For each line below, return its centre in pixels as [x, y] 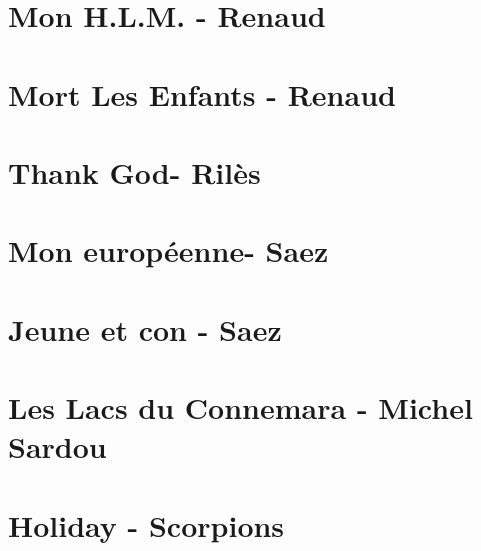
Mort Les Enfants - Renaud [202, 93]
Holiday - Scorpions [146, 524]
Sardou [57, 446]
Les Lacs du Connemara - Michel [240, 407]
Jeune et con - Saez [145, 328]
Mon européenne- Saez [168, 250]
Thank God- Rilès [134, 171]
